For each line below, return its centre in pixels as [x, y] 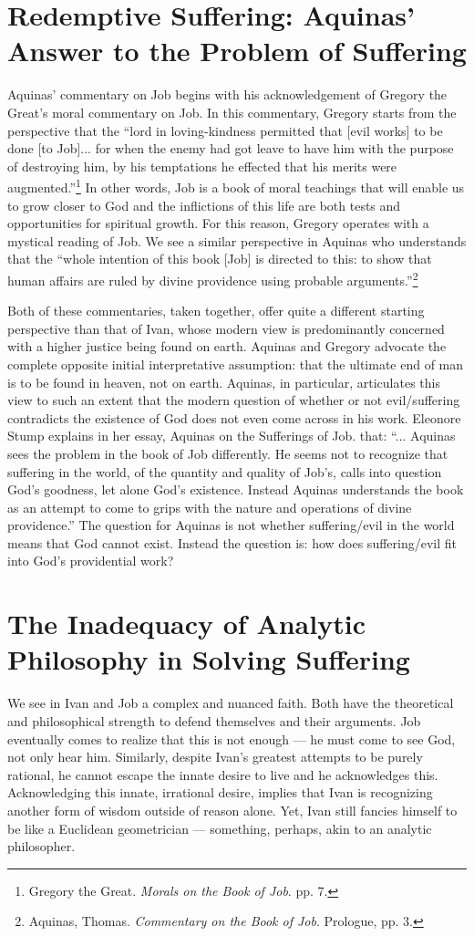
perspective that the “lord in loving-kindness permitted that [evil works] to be [225, 130]
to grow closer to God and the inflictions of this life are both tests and [204, 205]
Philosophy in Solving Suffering [209, 659]
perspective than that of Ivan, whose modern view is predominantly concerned [226, 328]
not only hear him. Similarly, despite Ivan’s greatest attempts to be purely [215, 757]
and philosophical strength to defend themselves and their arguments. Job [214, 720]
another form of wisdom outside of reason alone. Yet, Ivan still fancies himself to [232, 810]
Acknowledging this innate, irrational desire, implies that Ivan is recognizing [220, 792]
